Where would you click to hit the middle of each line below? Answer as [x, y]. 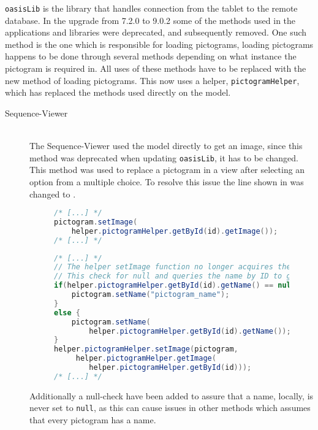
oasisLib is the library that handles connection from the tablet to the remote [151, 8]
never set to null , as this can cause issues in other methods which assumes [170, 408]
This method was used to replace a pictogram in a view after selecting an [167, 170]
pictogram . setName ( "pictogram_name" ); [150, 295]
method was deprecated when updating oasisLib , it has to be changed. [164, 157]
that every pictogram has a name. [93, 420]
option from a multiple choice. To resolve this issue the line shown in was [167, 181]
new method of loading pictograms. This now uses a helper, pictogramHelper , [152, 80]
